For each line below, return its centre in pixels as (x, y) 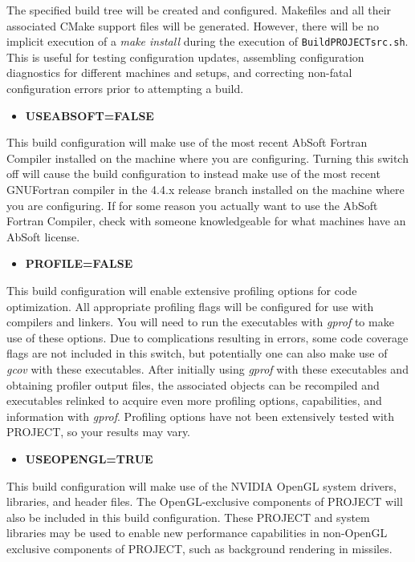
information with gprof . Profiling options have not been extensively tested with (201, 416)
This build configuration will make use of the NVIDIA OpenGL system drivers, (201, 485)
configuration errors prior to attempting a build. (125, 89)
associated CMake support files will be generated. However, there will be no (193, 25)
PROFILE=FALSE (79, 263)
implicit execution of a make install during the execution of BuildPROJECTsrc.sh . (207, 41)
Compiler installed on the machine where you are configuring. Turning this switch (207, 158)
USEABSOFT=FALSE (90, 115)
